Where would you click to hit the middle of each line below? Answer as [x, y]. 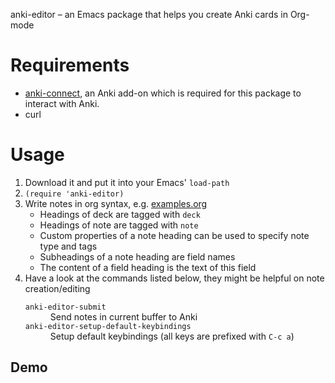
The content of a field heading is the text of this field [148, 267]
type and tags [68, 246]
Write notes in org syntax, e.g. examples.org [116, 203]
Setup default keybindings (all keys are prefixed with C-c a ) [172, 336]
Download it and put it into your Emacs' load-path [127, 182]
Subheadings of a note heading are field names [137, 256]
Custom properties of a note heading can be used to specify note [174, 235]
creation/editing [57, 288]
